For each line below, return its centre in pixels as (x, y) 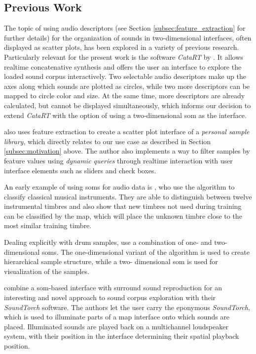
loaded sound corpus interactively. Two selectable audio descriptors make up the (125, 76)
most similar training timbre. (48, 225)
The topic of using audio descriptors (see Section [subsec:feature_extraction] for (125, 28)
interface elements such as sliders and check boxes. (80, 170)
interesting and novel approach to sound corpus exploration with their (110, 297)
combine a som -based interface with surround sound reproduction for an (113, 288)
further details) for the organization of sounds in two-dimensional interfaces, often (128, 37)
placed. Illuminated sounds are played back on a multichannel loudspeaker (116, 326)
